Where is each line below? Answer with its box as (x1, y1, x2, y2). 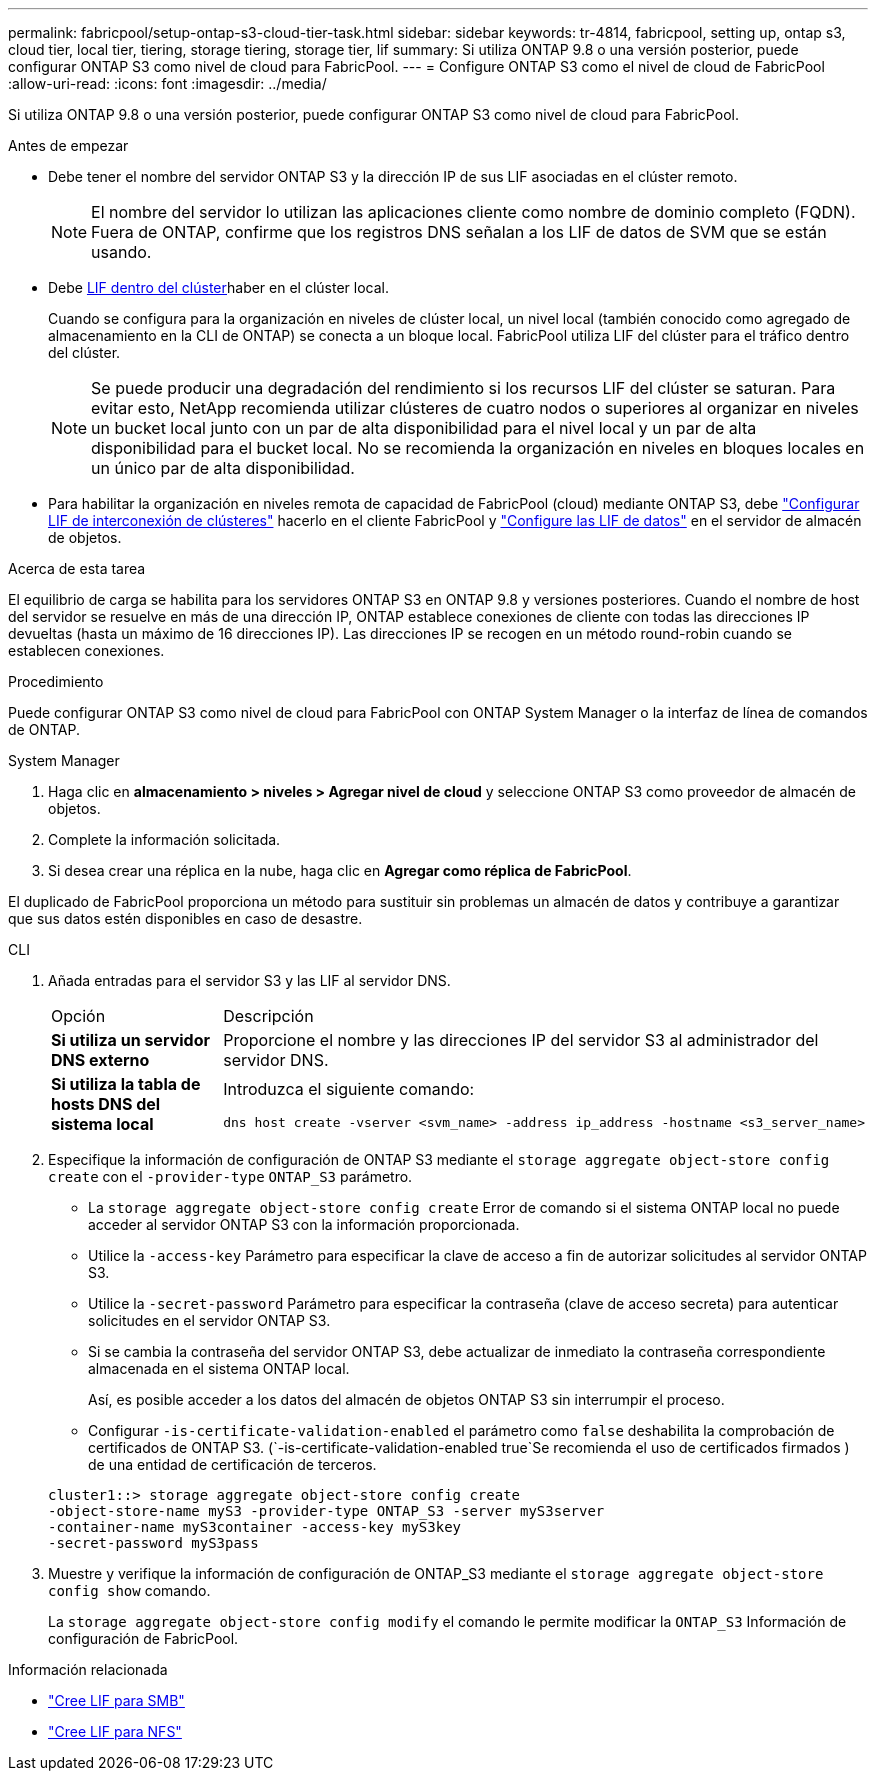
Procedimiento (8, 673, 104, 690)
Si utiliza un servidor (51, 1030, 210, 1050)
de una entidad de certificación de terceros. (88, 1456, 377, 1473)
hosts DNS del (51, 1094, 161, 1114)
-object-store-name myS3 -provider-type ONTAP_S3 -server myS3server (48, 1503, 605, 1519)
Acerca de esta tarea (8, 560, 146, 577)
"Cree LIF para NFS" (48, 1723, 182, 1740)
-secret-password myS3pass (48, 1535, 259, 1551)
